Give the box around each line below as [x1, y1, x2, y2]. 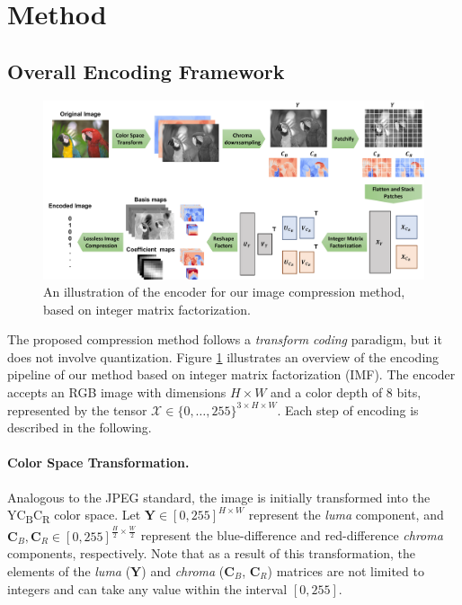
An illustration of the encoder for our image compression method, [43, 282, 405, 301]
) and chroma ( [141, 561, 225, 580]
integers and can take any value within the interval [7, 579, 288, 598]
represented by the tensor [7, 400, 147, 419]
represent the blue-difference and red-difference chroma [140, 526, 443, 545]
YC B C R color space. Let [7, 505, 141, 527]
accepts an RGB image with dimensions [7, 383, 227, 402]
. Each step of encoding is [277, 400, 419, 419]
